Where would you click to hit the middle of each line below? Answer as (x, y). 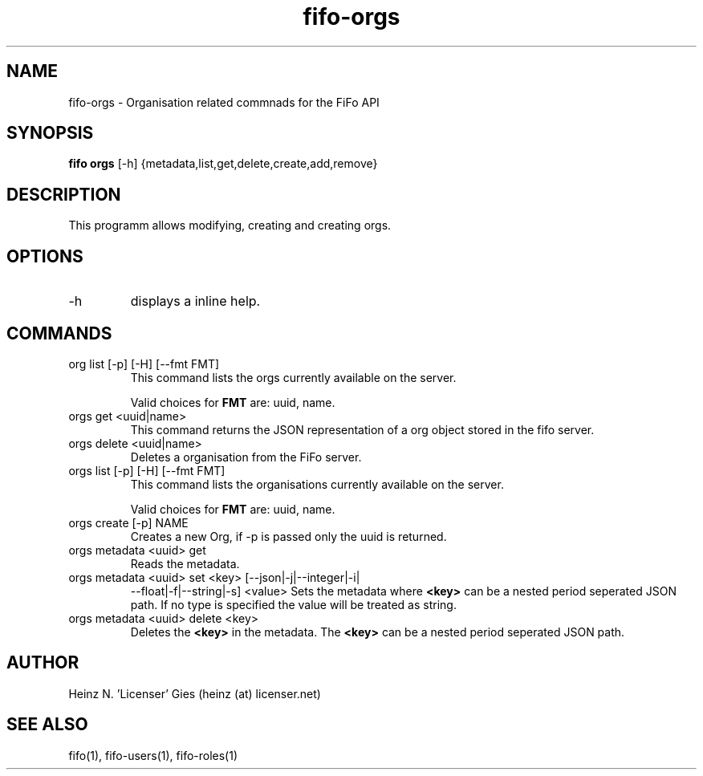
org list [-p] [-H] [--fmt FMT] (144, 364)
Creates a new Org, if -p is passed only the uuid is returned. (289, 536)
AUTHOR (43, 663)
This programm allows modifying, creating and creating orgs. (230, 225)
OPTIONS (45, 256)
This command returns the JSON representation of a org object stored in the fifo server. (362, 429)
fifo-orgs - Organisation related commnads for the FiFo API (224, 102)
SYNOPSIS (50, 133)
